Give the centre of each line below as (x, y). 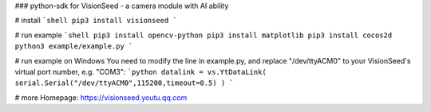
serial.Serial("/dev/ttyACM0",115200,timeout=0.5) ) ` (125, 83)
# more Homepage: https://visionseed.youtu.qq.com (101, 97)
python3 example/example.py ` (74, 46)
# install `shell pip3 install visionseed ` (96, 21)
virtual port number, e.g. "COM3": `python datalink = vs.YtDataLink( (140, 71)
